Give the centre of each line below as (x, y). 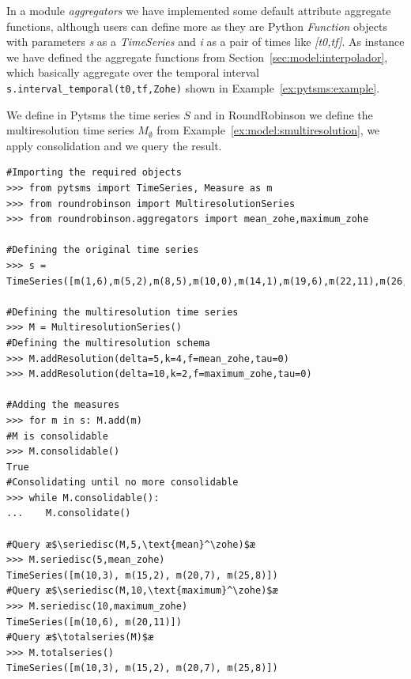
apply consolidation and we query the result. (114, 145)
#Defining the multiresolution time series (123, 312)
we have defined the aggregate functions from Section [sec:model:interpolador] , (197, 57)
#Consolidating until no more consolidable (123, 483)
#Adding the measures (63, 405)
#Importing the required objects (94, 173)
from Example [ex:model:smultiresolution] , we (268, 130)
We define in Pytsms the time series (93, 114)
